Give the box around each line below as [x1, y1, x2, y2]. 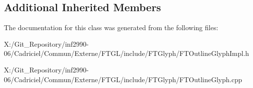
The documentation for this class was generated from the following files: [4, 22, 218, 33]
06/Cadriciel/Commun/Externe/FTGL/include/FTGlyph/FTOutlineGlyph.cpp [4, 74, 242, 84]
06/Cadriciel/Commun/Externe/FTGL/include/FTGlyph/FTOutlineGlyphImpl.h [4, 48, 249, 58]
